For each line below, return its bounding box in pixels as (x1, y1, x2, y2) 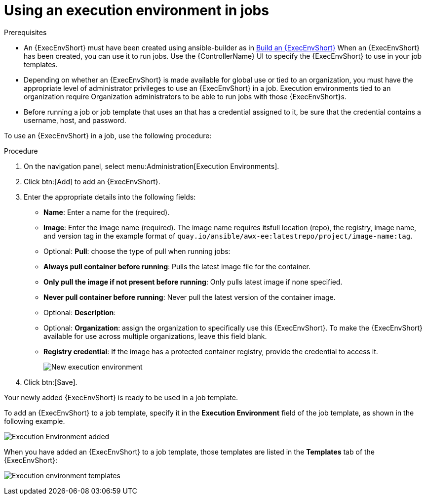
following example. (4, 416, 65, 425)
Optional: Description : (43, 308, 116, 317)
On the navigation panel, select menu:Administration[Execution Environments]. (24, 162, 279, 170)
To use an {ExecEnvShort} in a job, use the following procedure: (4, 131, 212, 140)
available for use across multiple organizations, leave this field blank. (43, 332, 267, 340)
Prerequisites (4, 28, 47, 37)
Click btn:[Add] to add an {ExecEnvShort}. (24, 177, 160, 186)
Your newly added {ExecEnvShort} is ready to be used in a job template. (4, 393, 238, 402)
